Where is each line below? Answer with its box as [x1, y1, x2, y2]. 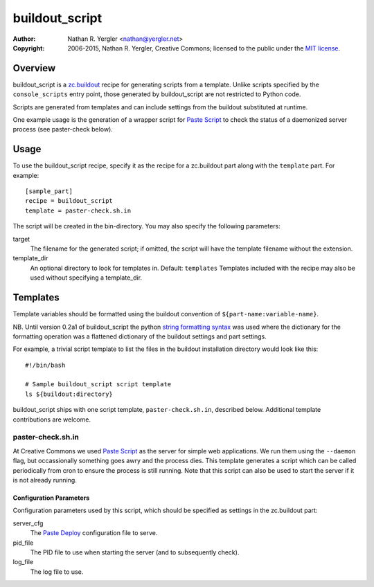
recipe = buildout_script [25, 197, 114, 205]
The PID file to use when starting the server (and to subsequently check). [30, 548, 240, 557]
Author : [12, 35, 36, 43]
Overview [12, 62, 56, 74]
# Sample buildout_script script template [25, 381, 172, 388]
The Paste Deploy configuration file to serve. [30, 529, 158, 537]
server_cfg [12, 519, 44, 527]
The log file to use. [30, 568, 84, 576]
